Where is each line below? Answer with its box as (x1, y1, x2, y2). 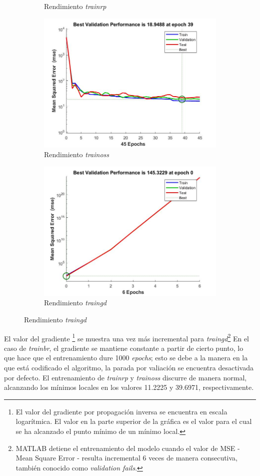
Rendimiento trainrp (44, 1, 106, 11)
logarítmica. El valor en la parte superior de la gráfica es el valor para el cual (15, 416, 252, 426)
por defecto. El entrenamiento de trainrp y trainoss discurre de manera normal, (4, 372, 247, 382)
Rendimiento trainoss (44, 149, 109, 160)
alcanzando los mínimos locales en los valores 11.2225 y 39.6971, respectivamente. (4, 382, 254, 392)
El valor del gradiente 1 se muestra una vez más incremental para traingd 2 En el (4, 331, 249, 343)
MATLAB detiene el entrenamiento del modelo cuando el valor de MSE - (15, 442, 240, 453)
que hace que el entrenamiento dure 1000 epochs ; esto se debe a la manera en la (4, 352, 248, 363)
